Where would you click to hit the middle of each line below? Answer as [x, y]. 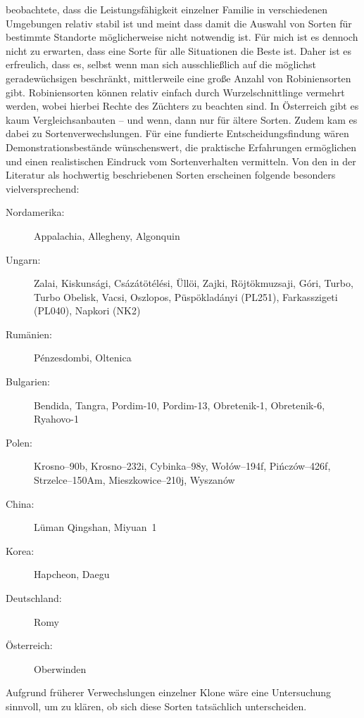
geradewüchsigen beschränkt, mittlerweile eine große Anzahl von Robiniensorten [178, 78]
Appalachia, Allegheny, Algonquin [107, 235]
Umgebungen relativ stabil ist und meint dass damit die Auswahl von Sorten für [179, 23]
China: [20, 503]
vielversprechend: [43, 188]
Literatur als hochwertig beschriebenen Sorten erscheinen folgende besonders [171, 175]
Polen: [19, 442]
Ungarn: [23, 259]
